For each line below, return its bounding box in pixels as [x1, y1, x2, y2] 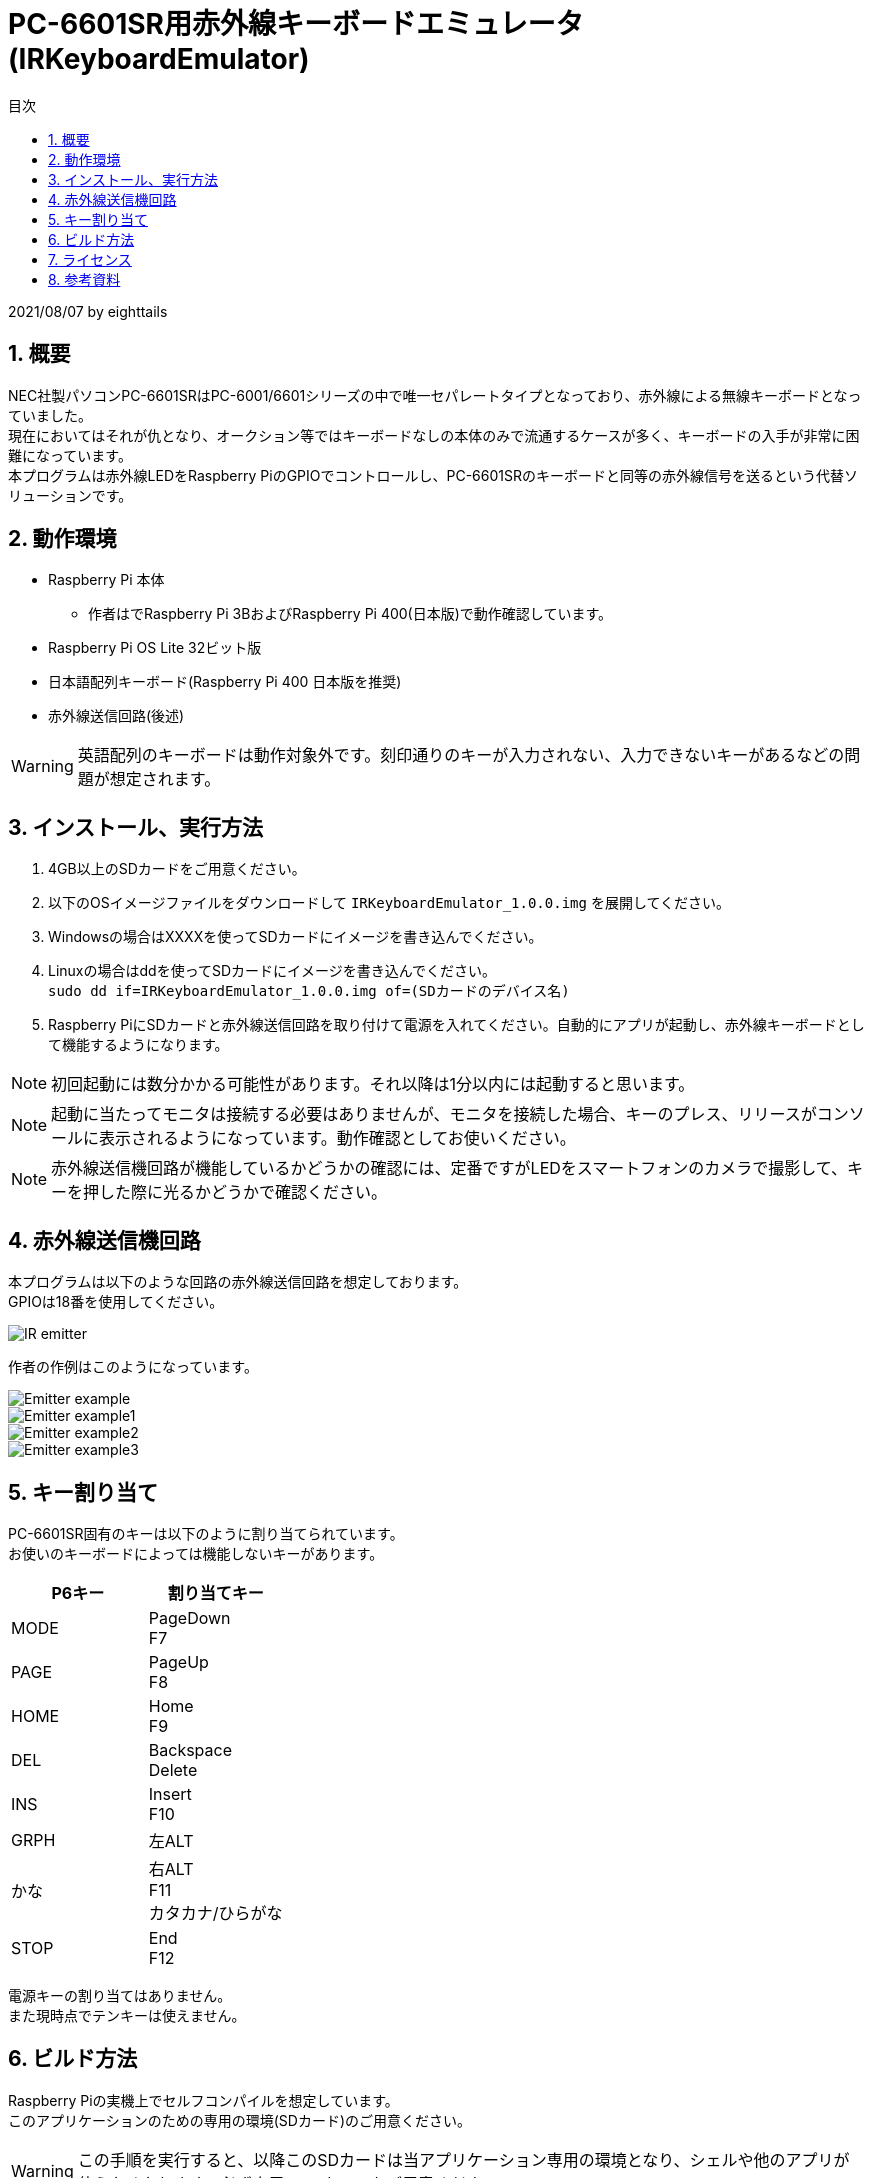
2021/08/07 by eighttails [8, 302, 168, 320]
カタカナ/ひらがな [148, 1902, 283, 1923]
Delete [148, 1759, 198, 1780]
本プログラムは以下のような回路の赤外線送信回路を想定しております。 [8, 1273, 468, 1291]
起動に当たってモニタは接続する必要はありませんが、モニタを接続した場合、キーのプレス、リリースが [51, 1104, 817, 1125]
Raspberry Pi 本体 [48, 571, 165, 589]
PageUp [148, 1651, 209, 1672]
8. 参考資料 [48, 270, 121, 288]
